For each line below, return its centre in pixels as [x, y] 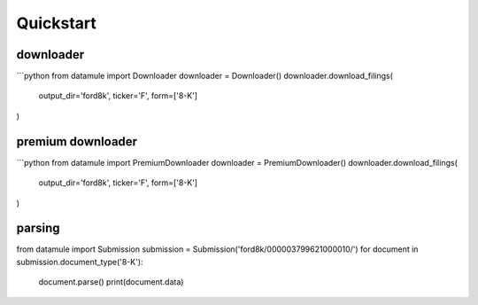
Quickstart [57, 23]
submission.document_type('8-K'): [80, 262]
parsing [38, 228]
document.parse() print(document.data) [111, 282]
